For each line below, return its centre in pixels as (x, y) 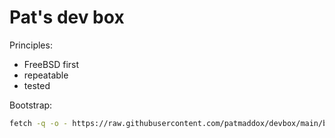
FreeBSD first (51, 64)
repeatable (46, 75)
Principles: (31, 45)
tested (37, 85)
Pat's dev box (67, 17)
